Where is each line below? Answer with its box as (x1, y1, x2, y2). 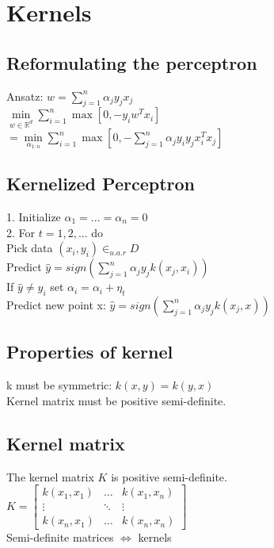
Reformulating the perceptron (6, 50, 257, 75)
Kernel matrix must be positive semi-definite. (6, 392, 226, 408)
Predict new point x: (6, 296, 106, 312)
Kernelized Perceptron (6, 171, 195, 196)
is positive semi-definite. (111, 468, 227, 485)
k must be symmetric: (6, 377, 112, 393)
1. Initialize (6, 208, 61, 224)
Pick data (6, 240, 53, 256)
